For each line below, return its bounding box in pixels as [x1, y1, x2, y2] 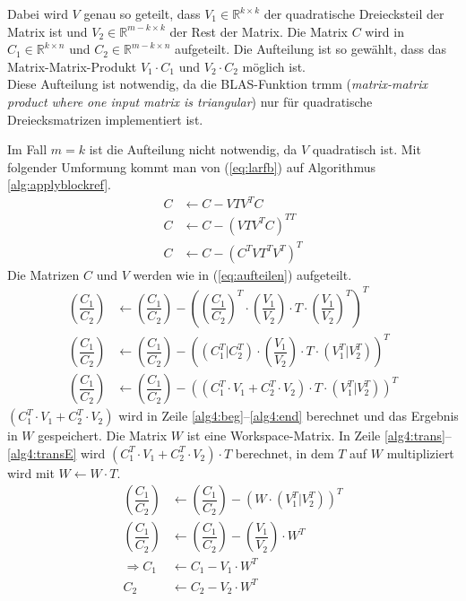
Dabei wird [7, 4, 68, 22]
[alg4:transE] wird [7, 443, 106, 462]
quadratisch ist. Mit [312, 140, 421, 159]
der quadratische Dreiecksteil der [263, 4, 444, 22]
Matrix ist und [7, 22, 88, 40]
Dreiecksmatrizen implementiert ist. [7, 109, 203, 128]
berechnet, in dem [235, 443, 334, 462]
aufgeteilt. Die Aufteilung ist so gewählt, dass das [174, 39, 447, 58]
